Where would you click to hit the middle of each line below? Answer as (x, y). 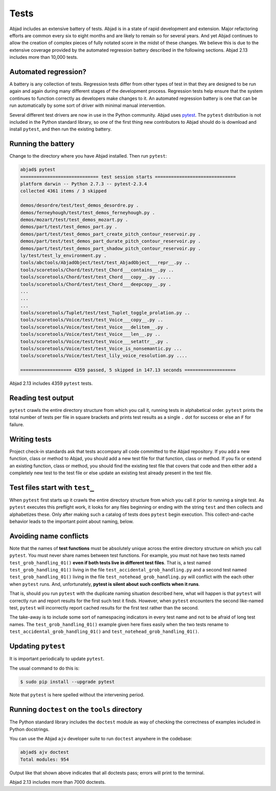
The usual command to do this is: (44, 668)
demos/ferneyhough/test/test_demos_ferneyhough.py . (88, 213)
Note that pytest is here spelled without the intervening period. (77, 695)
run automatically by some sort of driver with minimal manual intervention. (88, 105)
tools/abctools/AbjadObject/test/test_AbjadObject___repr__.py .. (105, 263)
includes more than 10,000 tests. (44, 57)
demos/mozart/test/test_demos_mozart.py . (74, 219)
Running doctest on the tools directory (76, 709)
